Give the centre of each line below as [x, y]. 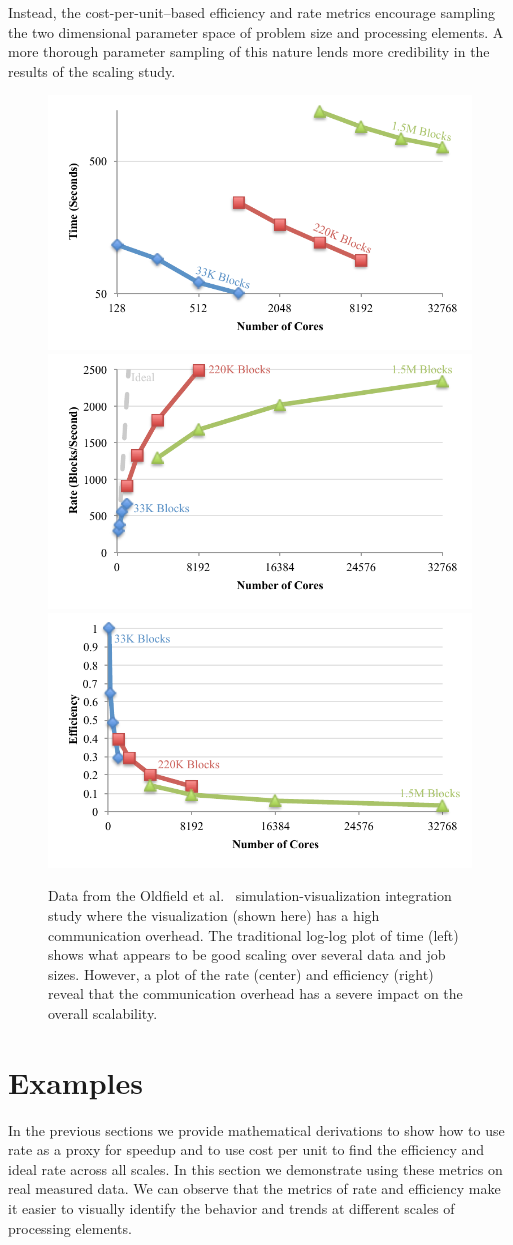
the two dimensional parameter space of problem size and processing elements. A [256, 31]
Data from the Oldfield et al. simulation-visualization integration [250, 895]
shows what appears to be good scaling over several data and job [247, 954]
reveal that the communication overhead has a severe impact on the [255, 993]
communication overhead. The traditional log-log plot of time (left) [253, 934]
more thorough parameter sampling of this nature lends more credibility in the [249, 51]
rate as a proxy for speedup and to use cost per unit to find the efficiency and [246, 1149]
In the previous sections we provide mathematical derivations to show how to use [256, 1129]
